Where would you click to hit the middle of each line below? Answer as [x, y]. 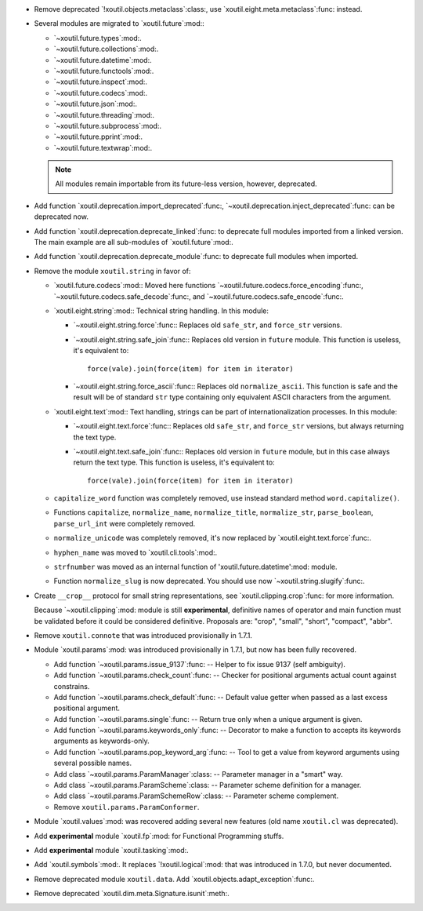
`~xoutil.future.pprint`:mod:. [98, 137]
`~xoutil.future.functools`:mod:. [104, 71]
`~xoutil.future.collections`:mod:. [106, 49]
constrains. [72, 686]
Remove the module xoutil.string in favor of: [112, 271]
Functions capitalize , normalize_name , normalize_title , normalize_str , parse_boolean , [213, 512]
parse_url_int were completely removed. [125, 523]
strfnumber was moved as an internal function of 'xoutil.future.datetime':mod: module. [195, 567]
